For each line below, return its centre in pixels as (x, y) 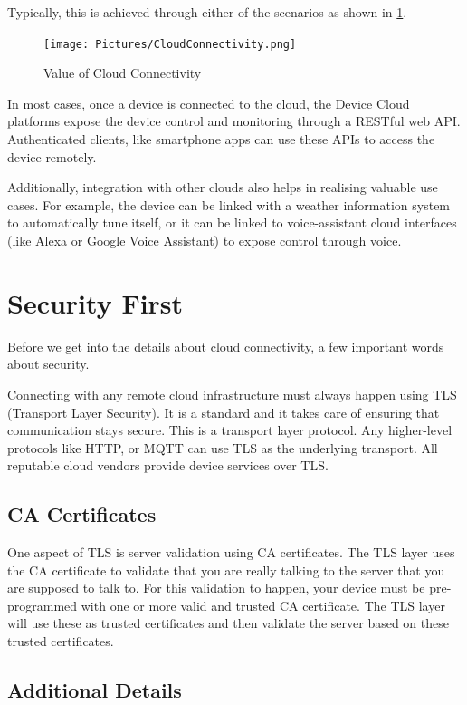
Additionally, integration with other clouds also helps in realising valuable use (223, 187)
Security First (95, 302)
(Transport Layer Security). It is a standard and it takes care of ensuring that (224, 412)
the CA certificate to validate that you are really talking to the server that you (226, 570)
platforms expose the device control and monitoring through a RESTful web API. (234, 121)
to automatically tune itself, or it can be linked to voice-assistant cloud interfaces (232, 222)
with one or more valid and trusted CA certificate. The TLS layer (263, 605)
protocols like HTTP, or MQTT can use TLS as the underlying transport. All (223, 447)
